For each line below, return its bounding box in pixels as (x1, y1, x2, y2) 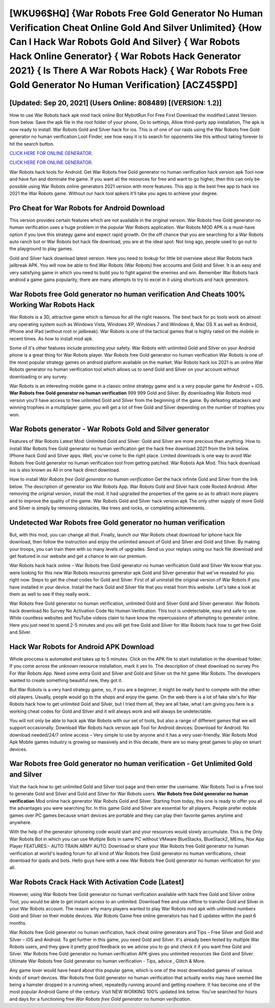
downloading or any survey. (9, 373, 68, 380)
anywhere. (9, 819, 32, 826)
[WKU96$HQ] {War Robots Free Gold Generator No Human (9, 8, 263, 19)
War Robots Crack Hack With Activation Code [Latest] (9, 878, 184, 886)
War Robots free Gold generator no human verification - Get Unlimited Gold (9, 759, 253, 768)
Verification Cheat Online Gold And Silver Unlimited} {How (9, 22, 262, 33)
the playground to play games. (9, 246, 73, 252)
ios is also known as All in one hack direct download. (9, 467, 120, 473)
